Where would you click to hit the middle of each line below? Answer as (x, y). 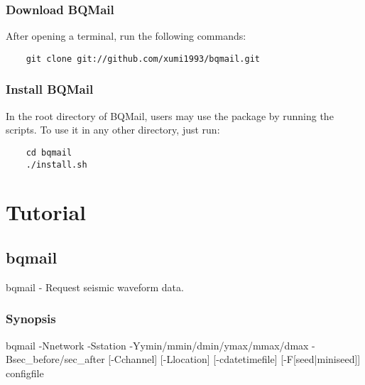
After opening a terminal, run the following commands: (126, 36)
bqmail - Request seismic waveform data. (95, 287)
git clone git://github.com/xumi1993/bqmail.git (143, 59)
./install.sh (56, 164)
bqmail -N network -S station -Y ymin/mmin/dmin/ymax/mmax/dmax (157, 345)
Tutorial (46, 212)
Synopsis (31, 319)
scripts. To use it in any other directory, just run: (113, 130)
